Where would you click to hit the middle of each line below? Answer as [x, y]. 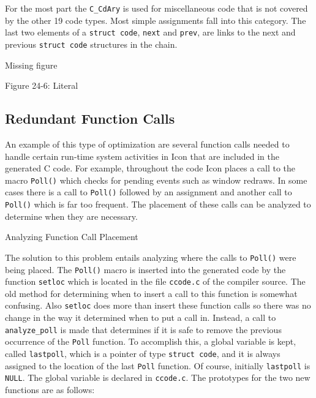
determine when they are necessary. [71, 216]
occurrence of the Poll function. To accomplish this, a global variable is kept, [151, 341]
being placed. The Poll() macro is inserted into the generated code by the [145, 269]
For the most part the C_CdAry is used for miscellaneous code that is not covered [156, 8]
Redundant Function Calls [90, 118]
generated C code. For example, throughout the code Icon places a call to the [150, 168]
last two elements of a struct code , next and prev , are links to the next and [150, 32]
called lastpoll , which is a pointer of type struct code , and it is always [143, 354]
